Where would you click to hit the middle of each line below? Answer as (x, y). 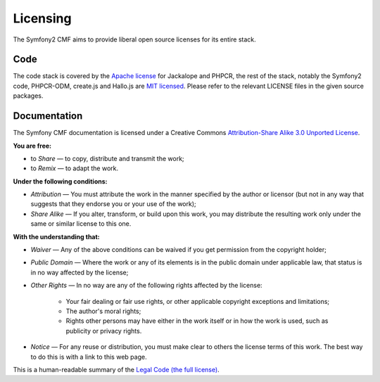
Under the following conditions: (60, 181)
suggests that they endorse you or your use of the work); (113, 204)
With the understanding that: (56, 236)
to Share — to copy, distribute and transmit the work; (107, 158)
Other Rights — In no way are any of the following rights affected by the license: (147, 286)
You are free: (32, 146)
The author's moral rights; (103, 311)
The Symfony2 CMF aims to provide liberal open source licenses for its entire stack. (134, 39)
